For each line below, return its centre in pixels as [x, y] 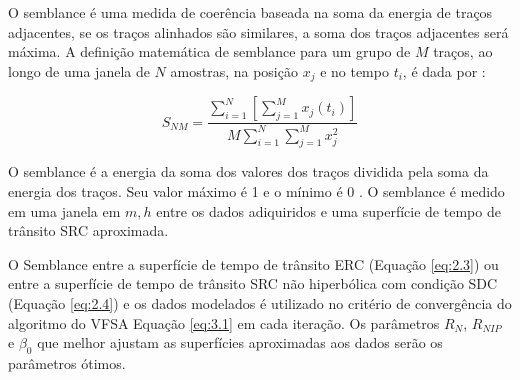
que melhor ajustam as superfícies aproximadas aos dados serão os [240, 342]
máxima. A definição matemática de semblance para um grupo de [209, 51]
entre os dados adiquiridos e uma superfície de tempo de [328, 210]
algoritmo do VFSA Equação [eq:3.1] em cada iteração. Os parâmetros [224, 322]
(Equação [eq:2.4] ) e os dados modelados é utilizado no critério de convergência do [260, 302]
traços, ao [463, 51]
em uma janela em [64, 210]
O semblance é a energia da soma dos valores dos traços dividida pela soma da [248, 171]
